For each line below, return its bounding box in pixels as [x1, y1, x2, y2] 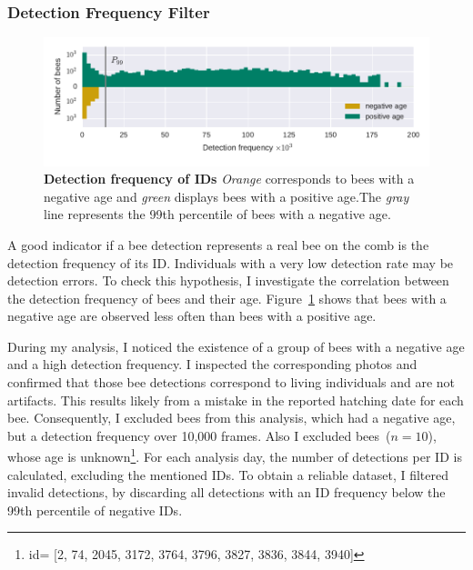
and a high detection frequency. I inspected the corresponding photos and [7, 355, 418, 374]
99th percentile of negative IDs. [7, 500, 183, 519]
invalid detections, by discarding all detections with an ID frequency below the [7, 483, 446, 502]
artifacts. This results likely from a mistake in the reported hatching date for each [7, 390, 464, 409]
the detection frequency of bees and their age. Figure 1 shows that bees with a [7, 288, 447, 307]
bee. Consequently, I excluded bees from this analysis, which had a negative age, [7, 408, 456, 427]
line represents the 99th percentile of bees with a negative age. [44, 205, 391, 224]
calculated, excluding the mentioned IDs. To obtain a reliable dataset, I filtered [7, 465, 448, 484]
